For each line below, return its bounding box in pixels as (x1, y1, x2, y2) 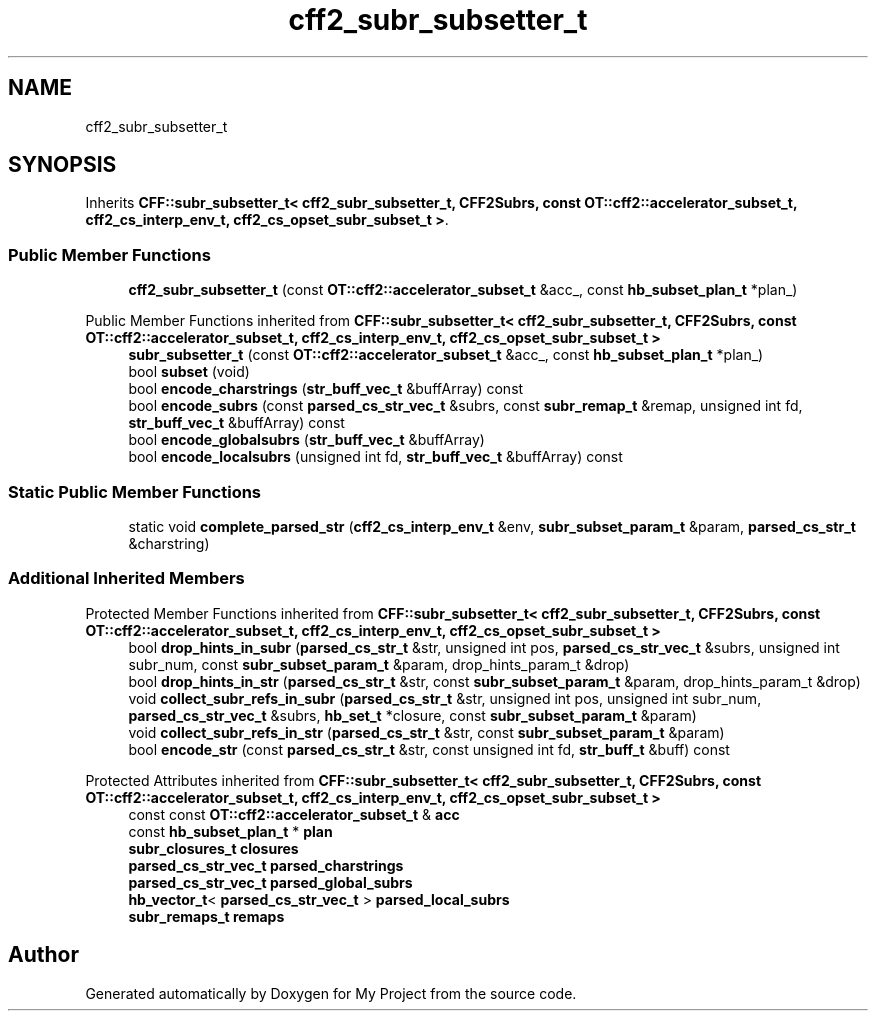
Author (8, 942, 79, 968)
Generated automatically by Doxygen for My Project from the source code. (85, 984, 577, 1002)
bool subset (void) (128, 363, 250, 381)
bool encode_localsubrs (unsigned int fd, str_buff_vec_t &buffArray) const (128, 448, 623, 466)
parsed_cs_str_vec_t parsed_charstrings (128, 856, 404, 874)
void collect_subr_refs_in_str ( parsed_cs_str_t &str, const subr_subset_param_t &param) (128, 723, 725, 741)
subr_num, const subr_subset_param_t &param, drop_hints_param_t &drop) (128, 655, 630, 673)
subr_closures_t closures (128, 839, 299, 857)
